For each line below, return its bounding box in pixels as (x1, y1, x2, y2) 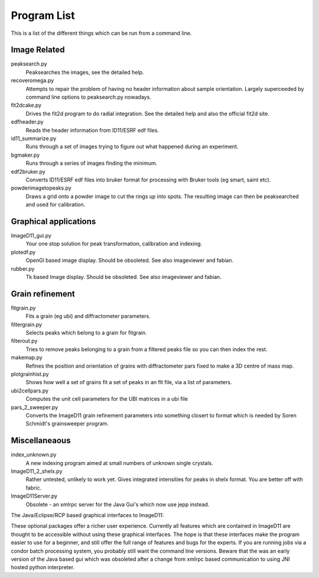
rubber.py (11, 265, 35, 272)
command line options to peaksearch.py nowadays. (25, 93, 152, 100)
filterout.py (11, 337, 38, 345)
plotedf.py (11, 248, 36, 255)
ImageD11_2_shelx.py (11, 467, 63, 475)
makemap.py (11, 354, 43, 361)
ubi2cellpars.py (11, 387, 49, 394)
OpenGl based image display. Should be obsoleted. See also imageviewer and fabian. (25, 257, 234, 264)
